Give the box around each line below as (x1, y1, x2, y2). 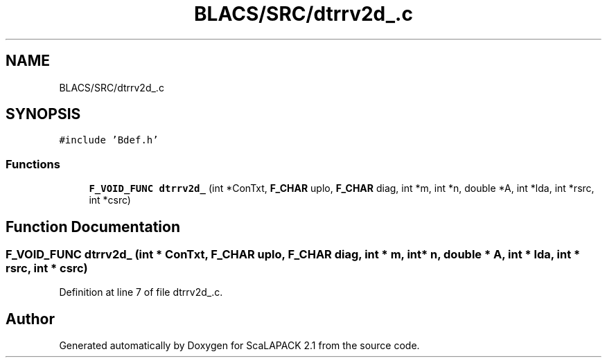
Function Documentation (6, 218, 180, 236)
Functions (6, 157, 60, 171)
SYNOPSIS (6, 105, 81, 123)
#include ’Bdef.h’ (59, 134, 159, 146)
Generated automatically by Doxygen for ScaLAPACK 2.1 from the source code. (59, 339, 420, 352)
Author (6, 310, 55, 328)
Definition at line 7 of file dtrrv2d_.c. (59, 286, 223, 299)
